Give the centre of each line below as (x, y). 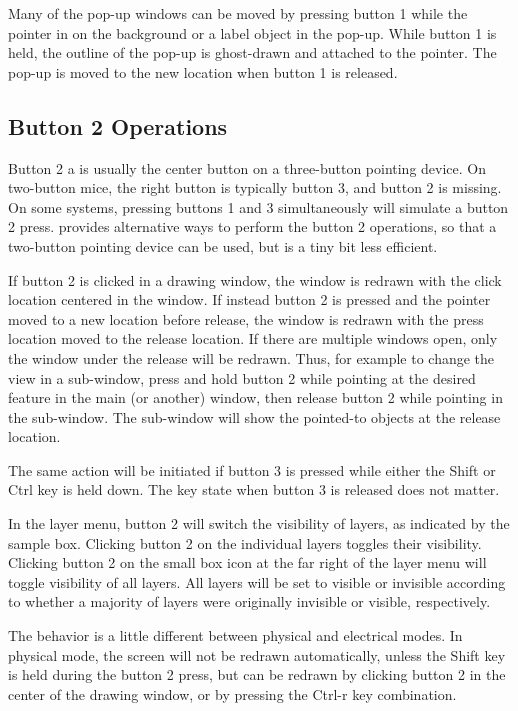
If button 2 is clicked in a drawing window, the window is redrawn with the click (255, 279)
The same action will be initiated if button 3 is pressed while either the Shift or (252, 469)
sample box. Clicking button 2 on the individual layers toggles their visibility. (245, 542)
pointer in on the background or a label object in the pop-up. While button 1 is (252, 32)
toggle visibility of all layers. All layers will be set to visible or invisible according (257, 581)
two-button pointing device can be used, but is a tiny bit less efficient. (223, 245)
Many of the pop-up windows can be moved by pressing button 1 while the (238, 13)
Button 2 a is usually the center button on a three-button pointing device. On (247, 167)
